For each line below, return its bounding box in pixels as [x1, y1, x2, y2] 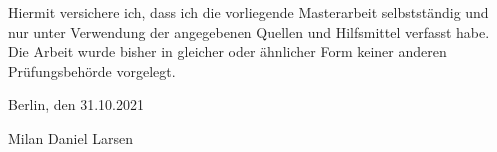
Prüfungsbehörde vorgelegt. [8, 60, 176, 81]
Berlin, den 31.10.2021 [8, 94, 144, 115]
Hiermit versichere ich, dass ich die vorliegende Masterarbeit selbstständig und [8, 2, 489, 22]
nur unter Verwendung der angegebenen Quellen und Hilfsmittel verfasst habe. [8, 21, 490, 42]
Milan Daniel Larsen [8, 127, 133, 148]
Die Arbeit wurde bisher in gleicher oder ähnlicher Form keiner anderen [8, 41, 447, 62]
